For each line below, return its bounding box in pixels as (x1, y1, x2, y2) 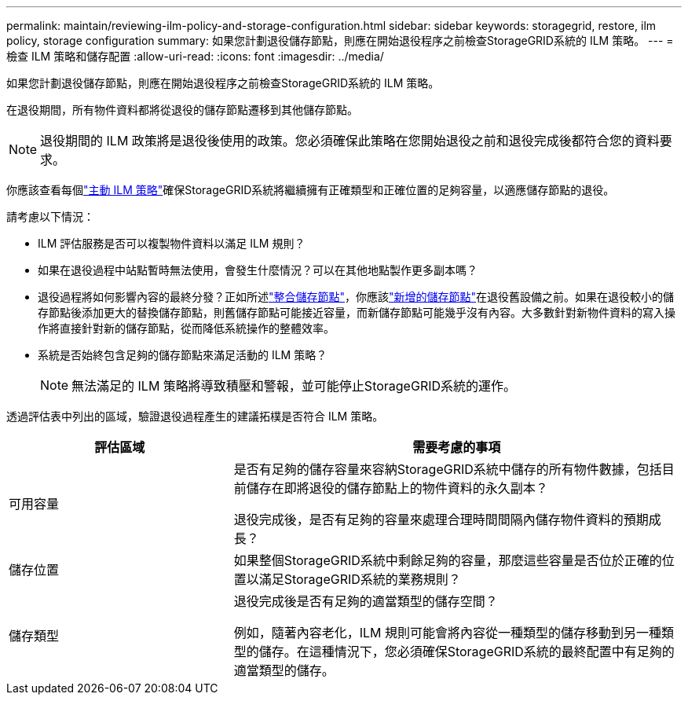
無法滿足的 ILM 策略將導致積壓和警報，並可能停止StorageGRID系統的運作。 (71, 378, 517, 394)
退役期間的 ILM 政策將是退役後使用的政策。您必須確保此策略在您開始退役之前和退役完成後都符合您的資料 (40, 133, 660, 149)
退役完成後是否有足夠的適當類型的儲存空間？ (233, 593, 498, 609)
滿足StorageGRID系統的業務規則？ (258, 571, 461, 587)
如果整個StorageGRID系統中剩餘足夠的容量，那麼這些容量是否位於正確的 (233, 552, 662, 568)
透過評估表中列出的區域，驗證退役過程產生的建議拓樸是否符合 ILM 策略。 (6, 409, 384, 423)
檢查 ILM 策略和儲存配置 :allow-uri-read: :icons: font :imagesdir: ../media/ (6, 50, 384, 63)
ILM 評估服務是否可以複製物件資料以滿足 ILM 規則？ (38, 237, 306, 250)
